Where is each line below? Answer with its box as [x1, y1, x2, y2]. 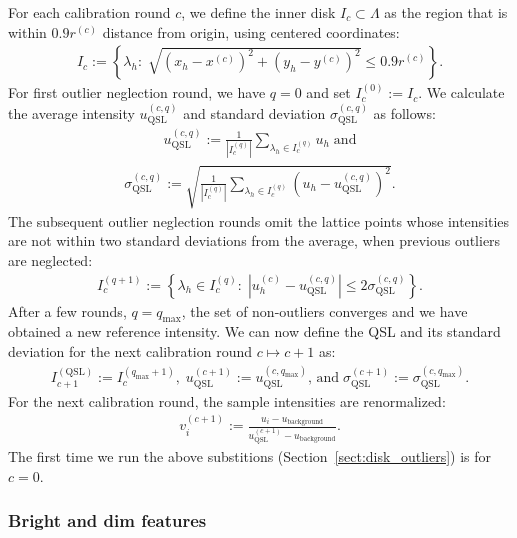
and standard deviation [183, 102, 326, 123]
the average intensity [8, 102, 135, 123]
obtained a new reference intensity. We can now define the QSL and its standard [8, 321, 501, 342]
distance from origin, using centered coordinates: [102, 21, 400, 42]
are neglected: [8, 249, 93, 270]
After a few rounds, [8, 300, 127, 321]
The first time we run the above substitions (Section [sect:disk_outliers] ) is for [8, 446, 491, 467]
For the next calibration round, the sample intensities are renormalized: [8, 390, 446, 411]
